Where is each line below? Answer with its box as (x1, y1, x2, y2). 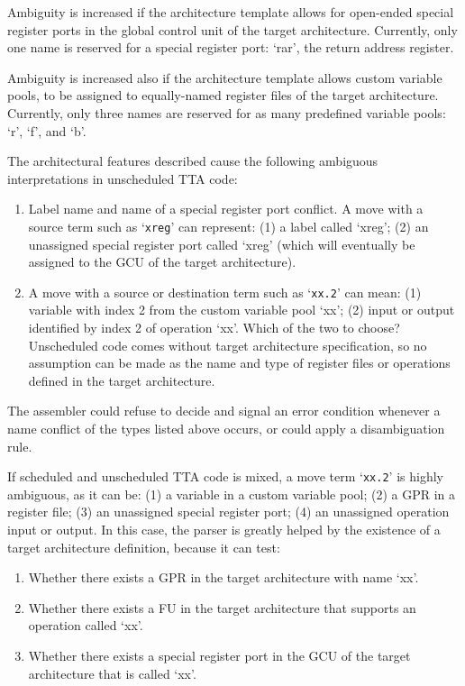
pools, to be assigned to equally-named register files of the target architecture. (7, 86, 439, 105)
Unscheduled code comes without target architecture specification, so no (28, 335, 427, 354)
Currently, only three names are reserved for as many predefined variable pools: (7, 103, 446, 122)
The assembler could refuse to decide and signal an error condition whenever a (7, 401, 441, 420)
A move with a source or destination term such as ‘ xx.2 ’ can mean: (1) (28, 282, 422, 301)
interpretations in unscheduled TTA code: (7, 169, 238, 188)
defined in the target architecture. (28, 370, 215, 389)
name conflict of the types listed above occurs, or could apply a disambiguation (7, 419, 445, 437)
